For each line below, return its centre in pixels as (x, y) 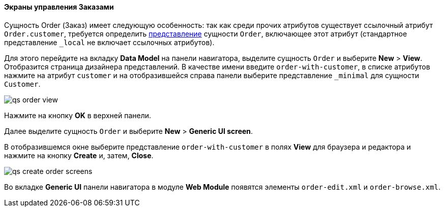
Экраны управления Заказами (59, 7)
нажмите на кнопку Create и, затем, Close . (79, 155)
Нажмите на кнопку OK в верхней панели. (78, 115)
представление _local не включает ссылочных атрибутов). (109, 42)
